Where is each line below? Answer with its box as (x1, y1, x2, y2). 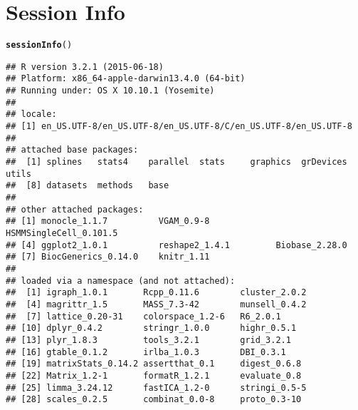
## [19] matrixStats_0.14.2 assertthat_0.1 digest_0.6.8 (6, 359, 302, 369)
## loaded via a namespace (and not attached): (6, 275, 236, 286)
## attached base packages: (6, 145, 139, 155)
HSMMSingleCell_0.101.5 (6, 227, 118, 238)
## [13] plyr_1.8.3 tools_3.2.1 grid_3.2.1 (6, 334, 291, 345)
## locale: (6, 109, 57, 120)
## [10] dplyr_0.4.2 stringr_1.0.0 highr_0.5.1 (6, 323, 297, 334)
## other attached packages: (6, 204, 144, 215)
